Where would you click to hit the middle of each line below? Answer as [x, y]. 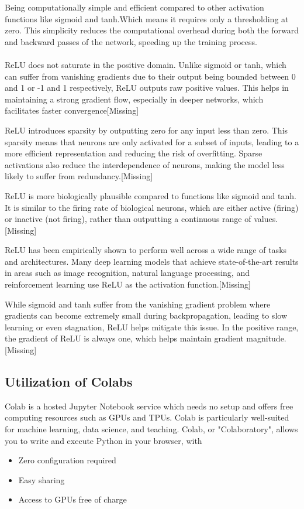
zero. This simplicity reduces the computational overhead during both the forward [152, 30]
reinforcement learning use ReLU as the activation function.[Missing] [128, 284]
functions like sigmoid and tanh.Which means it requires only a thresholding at [147, 18]
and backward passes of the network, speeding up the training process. [131, 41]
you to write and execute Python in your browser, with [103, 440]
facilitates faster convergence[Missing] [72, 110]
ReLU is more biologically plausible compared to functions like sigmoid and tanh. [151, 195]
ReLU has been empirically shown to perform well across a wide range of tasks [146, 250]
